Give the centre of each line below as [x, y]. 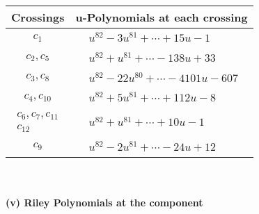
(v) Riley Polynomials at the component [104, 203]
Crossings [38, 17]
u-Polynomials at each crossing [162, 17]
